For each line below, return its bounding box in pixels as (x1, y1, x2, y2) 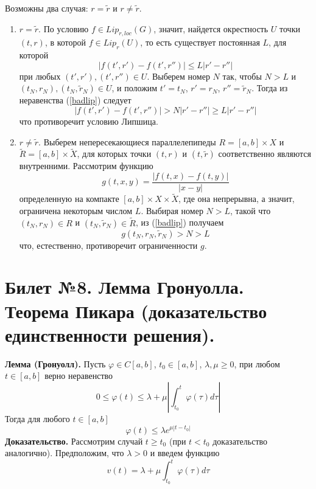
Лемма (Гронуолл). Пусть (5, 357, 106, 370)
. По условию (38, 22, 89, 35)
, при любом (234, 357, 280, 370)
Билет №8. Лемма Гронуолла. (5, 274, 244, 299)
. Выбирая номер (141, 204, 203, 217)
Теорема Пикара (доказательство (5, 298, 267, 323)
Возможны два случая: (5, 2, 88, 14)
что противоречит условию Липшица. (19, 114, 158, 127)
